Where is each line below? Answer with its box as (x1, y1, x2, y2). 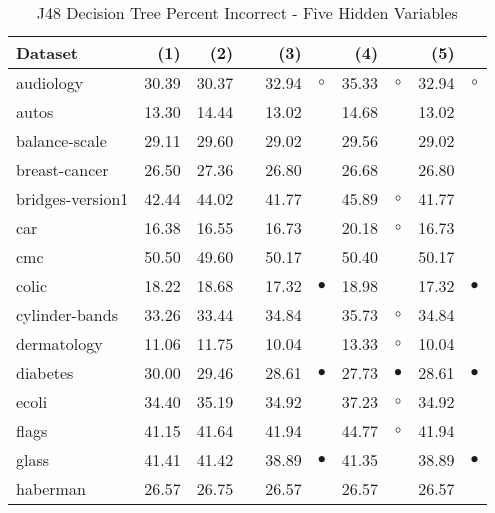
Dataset (16, 41, 79, 64)
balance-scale (16, 129, 107, 152)
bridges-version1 (16, 187, 129, 210)
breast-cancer (16, 158, 109, 181)
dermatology (16, 332, 103, 355)
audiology (16, 71, 84, 94)
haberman (16, 477, 86, 500)
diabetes (16, 361, 74, 384)
